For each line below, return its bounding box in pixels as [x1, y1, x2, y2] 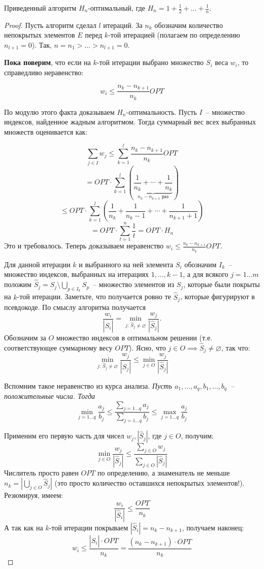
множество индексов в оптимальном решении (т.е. [56, 332, 213, 342]
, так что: [221, 342, 250, 353]
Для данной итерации [4, 259, 71, 269]
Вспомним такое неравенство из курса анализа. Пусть [4, 380, 172, 391]
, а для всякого [183, 269, 228, 279]
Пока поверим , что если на [4, 57, 91, 68]
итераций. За [103, 19, 143, 30]
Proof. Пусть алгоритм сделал [4, 19, 96, 30]
